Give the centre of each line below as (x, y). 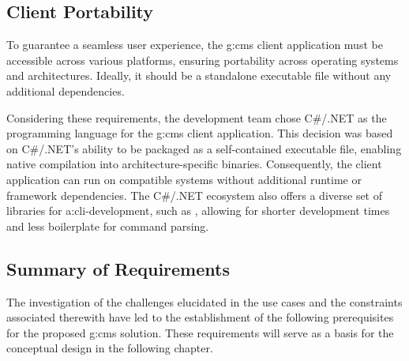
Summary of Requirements (118, 268)
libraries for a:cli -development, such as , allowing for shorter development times (198, 211)
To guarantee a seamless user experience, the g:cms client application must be (195, 45)
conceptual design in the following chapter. (110, 348)
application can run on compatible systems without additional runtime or (184, 179)
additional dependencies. (66, 90)
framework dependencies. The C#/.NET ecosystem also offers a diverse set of (195, 195)
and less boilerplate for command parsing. (108, 226)
